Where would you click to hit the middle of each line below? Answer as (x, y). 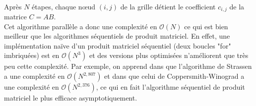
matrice (15, 17)
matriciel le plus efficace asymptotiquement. (71, 98)
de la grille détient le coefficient (168, 6)
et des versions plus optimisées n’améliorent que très (169, 55)
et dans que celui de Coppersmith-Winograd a (174, 76)
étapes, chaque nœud (64, 6)
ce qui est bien (206, 26)
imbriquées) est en (32, 55)
